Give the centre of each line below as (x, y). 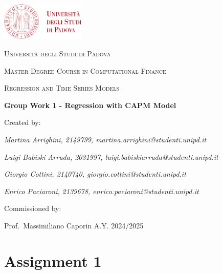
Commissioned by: (33, 208)
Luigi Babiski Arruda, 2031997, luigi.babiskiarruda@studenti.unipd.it (111, 156)
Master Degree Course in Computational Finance (85, 70)
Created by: (23, 122)
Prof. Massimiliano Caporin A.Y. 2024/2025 (74, 225)
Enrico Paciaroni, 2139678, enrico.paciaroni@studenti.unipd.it (102, 191)
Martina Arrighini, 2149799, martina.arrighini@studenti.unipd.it (105, 139)
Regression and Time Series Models (62, 88)
